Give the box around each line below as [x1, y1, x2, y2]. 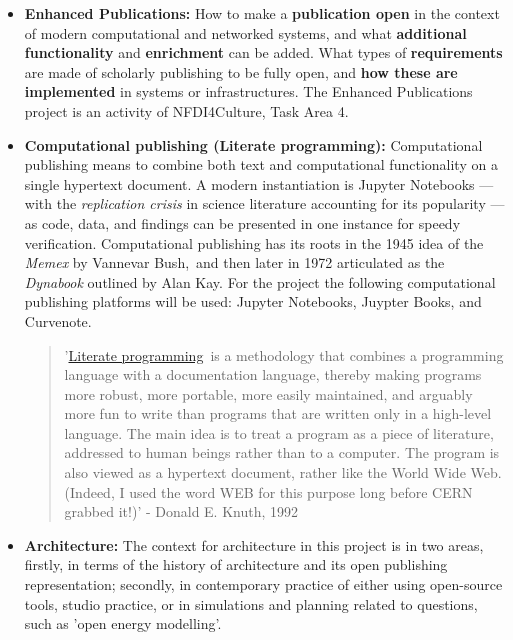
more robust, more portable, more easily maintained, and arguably [64, 383, 473, 404]
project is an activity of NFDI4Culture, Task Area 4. [24, 100, 349, 121]
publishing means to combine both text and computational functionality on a [24, 154, 498, 175]
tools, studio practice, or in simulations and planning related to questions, [24, 593, 478, 614]
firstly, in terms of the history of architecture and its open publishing [24, 554, 448, 575]
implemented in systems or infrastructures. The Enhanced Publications [24, 81, 473, 102]
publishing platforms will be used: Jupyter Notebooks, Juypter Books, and [24, 291, 482, 312]
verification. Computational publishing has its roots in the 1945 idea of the [24, 232, 484, 253]
